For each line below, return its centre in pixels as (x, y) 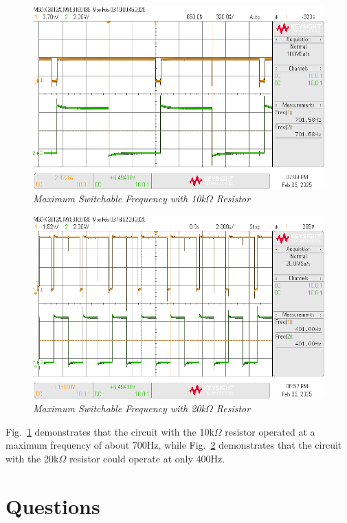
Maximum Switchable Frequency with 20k (119, 408)
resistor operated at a (270, 431)
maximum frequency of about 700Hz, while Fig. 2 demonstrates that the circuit (174, 445)
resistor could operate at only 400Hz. (147, 458)
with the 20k (32, 458)
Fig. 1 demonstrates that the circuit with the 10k (110, 431)
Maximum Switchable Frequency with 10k (119, 199)
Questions (53, 505)
